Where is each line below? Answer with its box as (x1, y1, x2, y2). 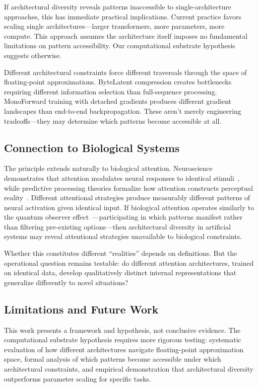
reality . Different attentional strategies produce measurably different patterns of (4, 192, 250, 203)
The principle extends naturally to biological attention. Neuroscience (4, 163, 213, 173)
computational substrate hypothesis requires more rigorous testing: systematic (4, 334, 242, 345)
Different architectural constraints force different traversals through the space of (4, 67, 247, 77)
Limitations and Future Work (4, 301, 159, 316)
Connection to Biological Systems (4, 140, 180, 155)
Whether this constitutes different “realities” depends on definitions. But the (4, 248, 237, 258)
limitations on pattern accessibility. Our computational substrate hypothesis (4, 40, 235, 51)
